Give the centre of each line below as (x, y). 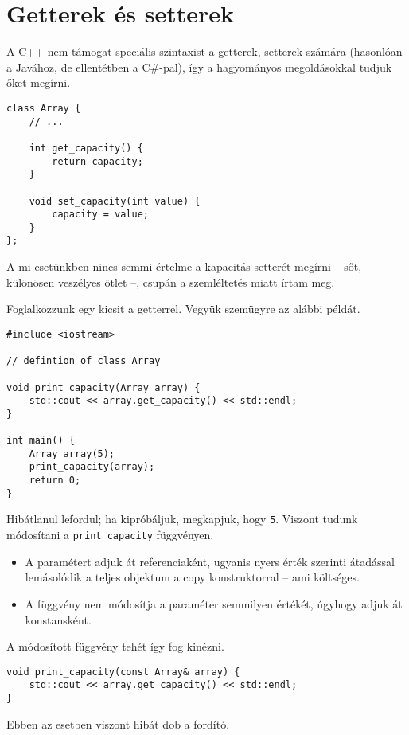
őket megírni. (39, 82)
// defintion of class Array (84, 361)
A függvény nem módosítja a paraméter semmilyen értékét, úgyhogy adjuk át (214, 603)
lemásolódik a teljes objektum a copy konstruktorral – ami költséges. (192, 577)
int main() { (41, 441)
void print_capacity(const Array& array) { (123, 672)
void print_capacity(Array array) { (103, 387)
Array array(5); (72, 454)
